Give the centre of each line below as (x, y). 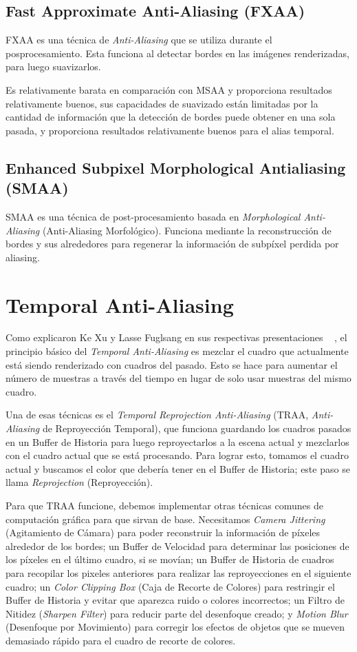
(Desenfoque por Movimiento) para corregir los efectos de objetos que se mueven (175, 627)
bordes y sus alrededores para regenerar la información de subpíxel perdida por (172, 244)
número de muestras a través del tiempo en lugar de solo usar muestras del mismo (178, 378)
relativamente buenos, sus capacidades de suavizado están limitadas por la (162, 103)
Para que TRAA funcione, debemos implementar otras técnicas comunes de (164, 505)
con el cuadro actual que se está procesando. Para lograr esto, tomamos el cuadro (177, 455)
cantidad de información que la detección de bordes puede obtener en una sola (171, 117)
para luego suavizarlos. (53, 67)
